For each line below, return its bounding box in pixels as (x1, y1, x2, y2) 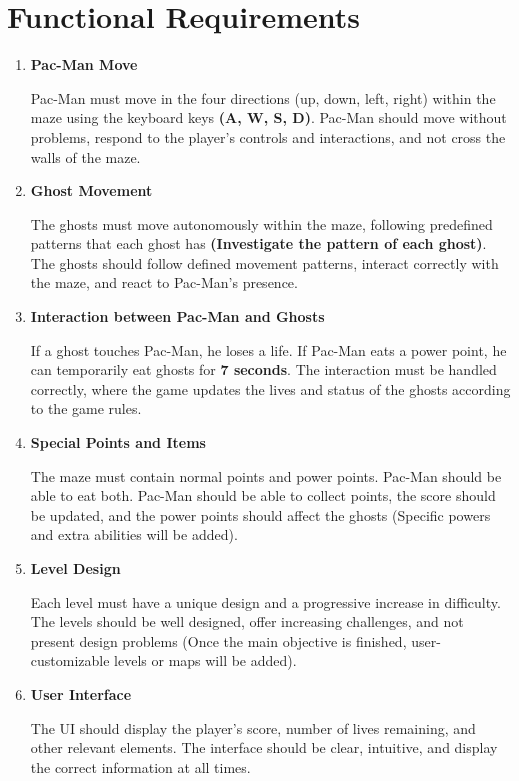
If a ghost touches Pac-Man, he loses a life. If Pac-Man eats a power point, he (30, 339, 507, 360)
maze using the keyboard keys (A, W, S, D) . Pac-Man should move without (30, 107, 507, 128)
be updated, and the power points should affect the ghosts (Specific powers (30, 504, 491, 525)
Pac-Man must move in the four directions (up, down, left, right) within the (30, 87, 496, 108)
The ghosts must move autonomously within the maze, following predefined (30, 213, 493, 234)
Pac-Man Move (30, 54, 138, 75)
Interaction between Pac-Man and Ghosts (30, 306, 325, 327)
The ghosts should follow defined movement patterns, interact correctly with (30, 252, 499, 273)
